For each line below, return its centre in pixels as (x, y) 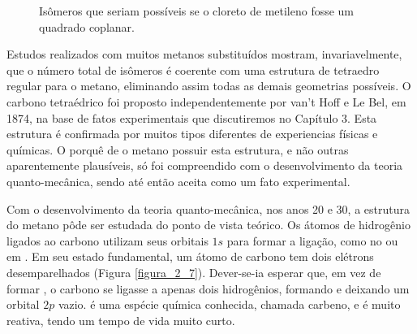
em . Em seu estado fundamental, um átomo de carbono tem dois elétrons (190, 256)
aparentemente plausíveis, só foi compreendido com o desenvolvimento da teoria (205, 165)
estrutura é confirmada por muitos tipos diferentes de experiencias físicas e (192, 134)
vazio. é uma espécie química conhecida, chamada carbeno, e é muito (229, 304)
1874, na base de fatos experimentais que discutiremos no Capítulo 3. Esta (192, 117)
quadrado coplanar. (87, 26)
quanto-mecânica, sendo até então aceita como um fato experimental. (178, 181)
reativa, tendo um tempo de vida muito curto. (121, 320)
